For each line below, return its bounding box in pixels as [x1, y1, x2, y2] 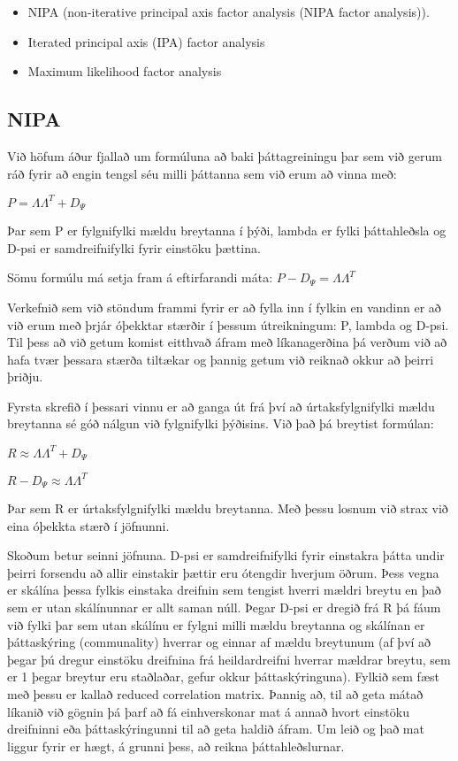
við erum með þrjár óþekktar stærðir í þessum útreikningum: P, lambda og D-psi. [7, 315, 449, 334]
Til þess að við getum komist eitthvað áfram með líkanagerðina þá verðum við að [7, 333, 447, 351]
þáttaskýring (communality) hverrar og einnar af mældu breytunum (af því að [7, 633, 431, 651]
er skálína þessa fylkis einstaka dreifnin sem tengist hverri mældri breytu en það [7, 580, 441, 599]
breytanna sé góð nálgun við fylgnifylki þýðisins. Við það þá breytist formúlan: [7, 414, 434, 433]
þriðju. [7, 367, 43, 386]
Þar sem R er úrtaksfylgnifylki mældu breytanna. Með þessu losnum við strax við [7, 498, 448, 517]
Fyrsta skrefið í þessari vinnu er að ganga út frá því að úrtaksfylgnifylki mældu [7, 396, 435, 415]
